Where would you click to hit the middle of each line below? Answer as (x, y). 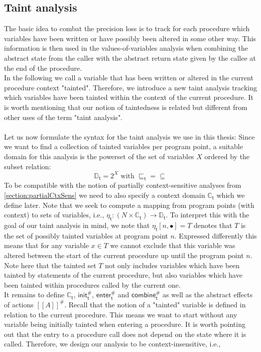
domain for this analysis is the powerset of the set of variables (99, 156)
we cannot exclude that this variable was (173, 245)
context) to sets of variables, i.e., (54, 215)
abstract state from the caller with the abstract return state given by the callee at (130, 57)
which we (231, 195)
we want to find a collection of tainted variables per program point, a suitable (123, 146)
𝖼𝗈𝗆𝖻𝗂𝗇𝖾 (144, 296)
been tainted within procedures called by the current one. (92, 284)
